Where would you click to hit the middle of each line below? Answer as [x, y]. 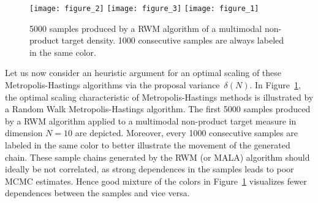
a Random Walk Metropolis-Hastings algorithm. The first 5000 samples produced [158, 109]
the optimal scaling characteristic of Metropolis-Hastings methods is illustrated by [159, 97]
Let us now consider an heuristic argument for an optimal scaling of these [143, 73]
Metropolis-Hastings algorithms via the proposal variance [112, 85]
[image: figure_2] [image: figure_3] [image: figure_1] [144, 9]
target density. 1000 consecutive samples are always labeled [173, 40]
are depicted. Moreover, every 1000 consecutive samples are [186, 133]
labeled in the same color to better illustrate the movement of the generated [148, 145]
